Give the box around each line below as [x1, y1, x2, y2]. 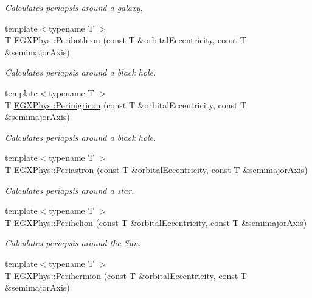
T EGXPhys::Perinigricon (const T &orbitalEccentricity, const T [5, 98, 247, 111]
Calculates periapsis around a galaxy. [5, 1, 143, 13]
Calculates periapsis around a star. [5, 183, 134, 196]
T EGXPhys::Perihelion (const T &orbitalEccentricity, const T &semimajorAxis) [5, 216, 307, 229]
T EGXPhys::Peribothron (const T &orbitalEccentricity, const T [5, 34, 246, 46]
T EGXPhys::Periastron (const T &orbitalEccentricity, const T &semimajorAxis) [5, 163, 308, 176]
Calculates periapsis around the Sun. [5, 236, 141, 249]
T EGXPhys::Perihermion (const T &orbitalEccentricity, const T [5, 269, 247, 282]
